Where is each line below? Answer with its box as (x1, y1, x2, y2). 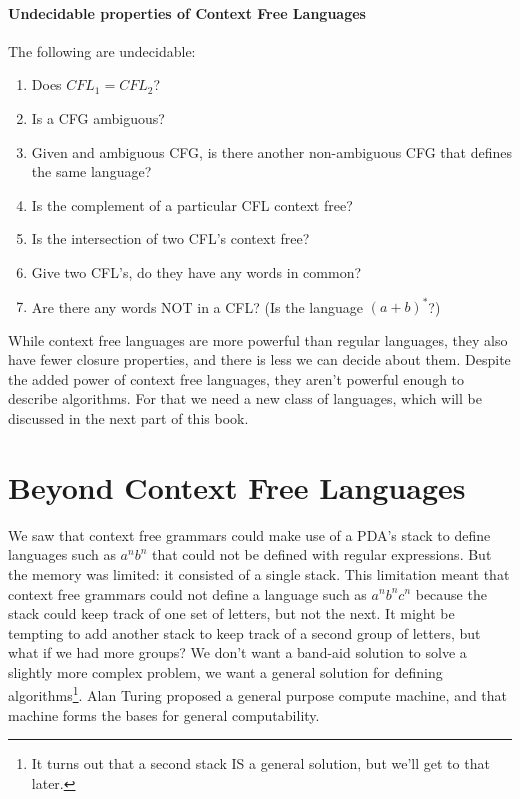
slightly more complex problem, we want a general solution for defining (8, 661, 443, 682)
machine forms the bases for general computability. (8, 704, 320, 725)
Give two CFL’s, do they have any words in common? (31, 261, 362, 282)
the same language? (31, 161, 152, 182)
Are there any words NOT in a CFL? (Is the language (31, 296, 363, 317)
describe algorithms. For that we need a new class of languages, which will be (8, 388, 482, 409)
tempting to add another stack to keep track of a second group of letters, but (8, 622, 481, 643)
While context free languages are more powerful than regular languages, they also (8, 329, 508, 350)
